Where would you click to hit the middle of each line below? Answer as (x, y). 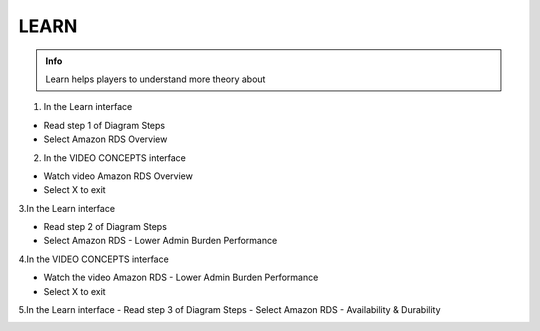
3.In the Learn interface (66, 208)
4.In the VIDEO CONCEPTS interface (93, 259)
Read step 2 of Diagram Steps (105, 227)
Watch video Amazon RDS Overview (118, 176)
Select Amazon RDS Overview (105, 139)
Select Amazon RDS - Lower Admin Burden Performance (160, 241)
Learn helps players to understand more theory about (155, 79)
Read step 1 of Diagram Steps (104, 125)
